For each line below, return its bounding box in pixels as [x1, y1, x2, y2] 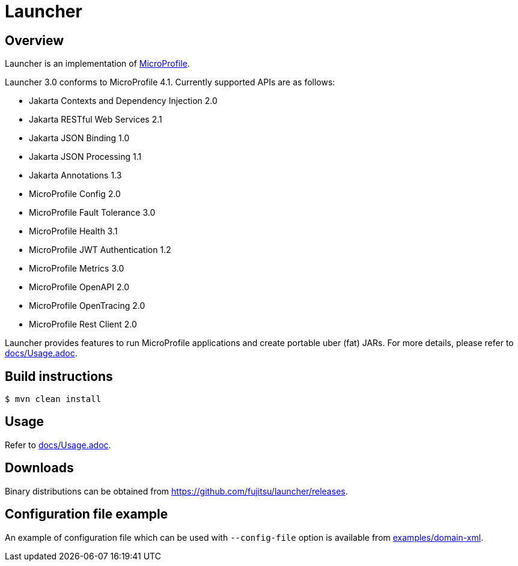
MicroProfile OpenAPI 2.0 [29, 282, 129, 293]
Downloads [5, 460, 74, 476]
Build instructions [5, 368, 113, 384]
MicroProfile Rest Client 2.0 [29, 319, 137, 330]
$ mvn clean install [5, 394, 102, 404]
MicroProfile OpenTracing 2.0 [29, 300, 145, 311]
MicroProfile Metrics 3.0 [29, 263, 124, 274]
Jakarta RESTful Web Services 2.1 [29, 114, 162, 125]
